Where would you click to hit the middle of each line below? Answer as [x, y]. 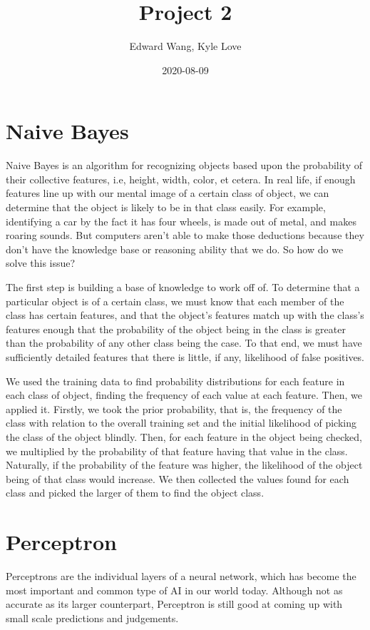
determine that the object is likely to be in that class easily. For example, [166, 207]
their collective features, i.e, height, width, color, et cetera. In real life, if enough [181, 179]
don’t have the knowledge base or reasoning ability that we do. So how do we [175, 249]
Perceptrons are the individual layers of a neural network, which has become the [181, 576]
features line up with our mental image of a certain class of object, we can [168, 193]
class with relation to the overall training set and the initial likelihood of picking [181, 423]
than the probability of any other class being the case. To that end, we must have [184, 343]
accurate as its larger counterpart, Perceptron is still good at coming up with [174, 604]
